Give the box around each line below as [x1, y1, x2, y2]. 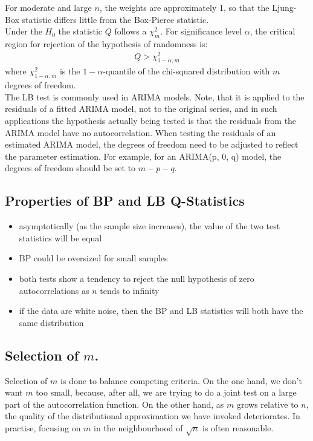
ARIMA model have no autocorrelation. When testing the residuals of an [5, 126, 276, 139]
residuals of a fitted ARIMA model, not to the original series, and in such [5, 102, 277, 115]
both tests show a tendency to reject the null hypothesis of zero [19, 272, 254, 285]
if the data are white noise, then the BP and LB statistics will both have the [19, 304, 303, 317]
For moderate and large [5, 1, 92, 13]
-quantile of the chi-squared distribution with [103, 65, 270, 77]
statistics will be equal [19, 231, 102, 244]
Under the [5, 25, 42, 38]
